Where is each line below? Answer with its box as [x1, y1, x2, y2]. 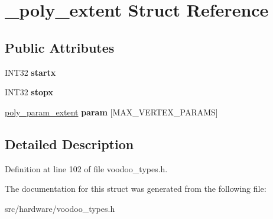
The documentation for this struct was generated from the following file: [5, 182, 266, 195]
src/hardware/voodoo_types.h [5, 202, 115, 214]
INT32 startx [5, 66, 56, 78]
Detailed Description [5, 134, 134, 153]
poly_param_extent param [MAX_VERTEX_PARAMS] [5, 105, 218, 118]
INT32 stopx [5, 86, 53, 98]
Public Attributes [5, 38, 115, 56]
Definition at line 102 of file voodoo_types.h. [5, 162, 168, 175]
